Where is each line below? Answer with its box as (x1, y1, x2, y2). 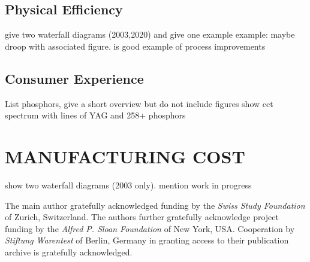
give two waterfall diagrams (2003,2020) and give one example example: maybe (5, 28, 295, 41)
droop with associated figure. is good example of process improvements (5, 39, 266, 52)
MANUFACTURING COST (5, 144, 245, 168)
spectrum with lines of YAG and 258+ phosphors (5, 109, 186, 121)
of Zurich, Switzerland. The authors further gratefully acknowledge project (5, 211, 279, 223)
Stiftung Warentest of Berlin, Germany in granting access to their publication (5, 234, 289, 246)
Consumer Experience (5, 69, 144, 87)
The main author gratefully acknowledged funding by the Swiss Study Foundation (5, 199, 305, 211)
